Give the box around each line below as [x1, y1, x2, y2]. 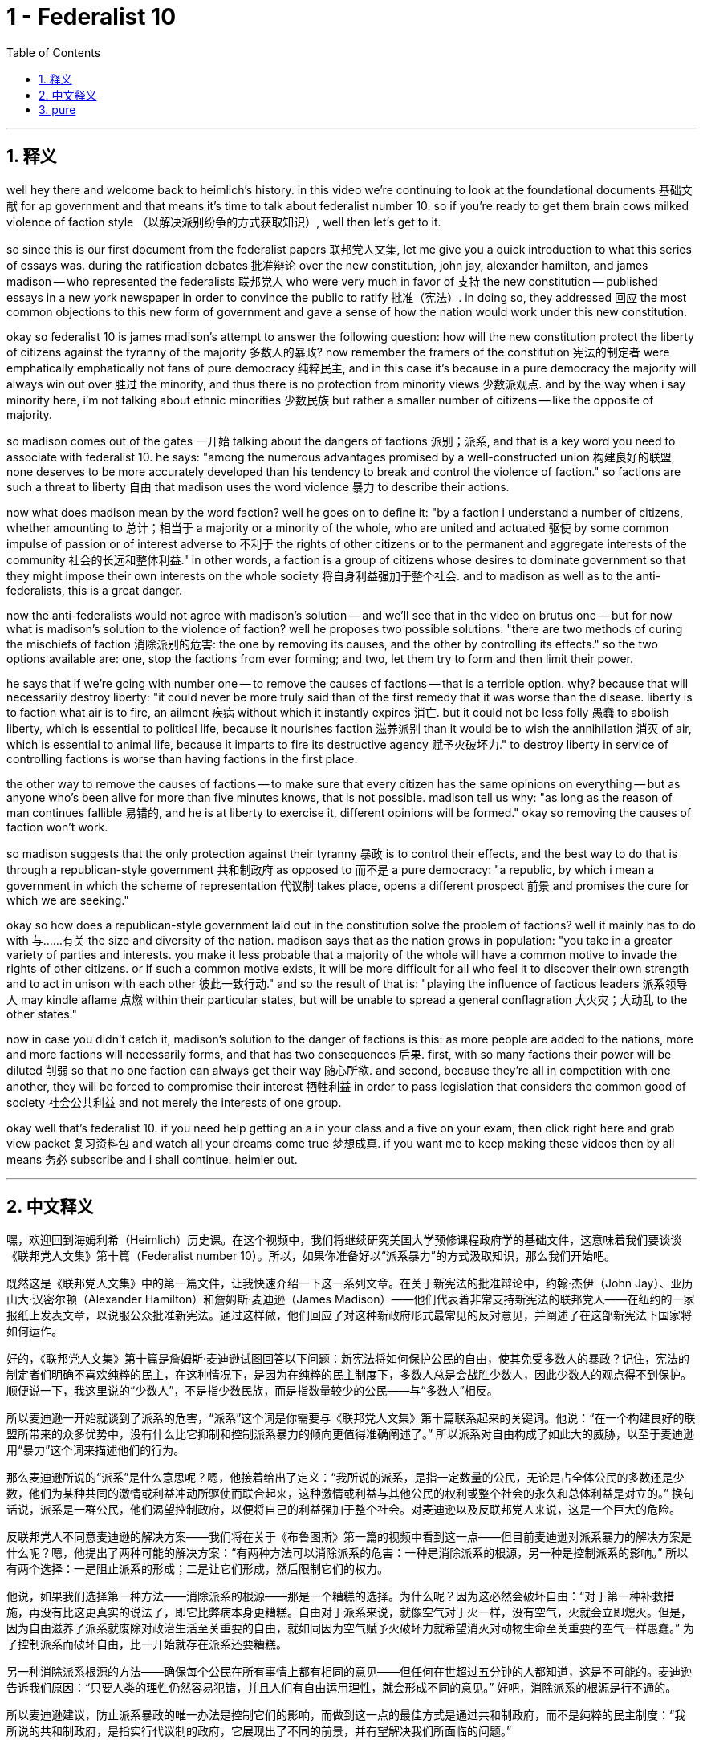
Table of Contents [6, 45, 101, 59]
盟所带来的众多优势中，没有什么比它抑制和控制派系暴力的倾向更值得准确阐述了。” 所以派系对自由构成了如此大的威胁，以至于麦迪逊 [6, 1427, 695, 1441]
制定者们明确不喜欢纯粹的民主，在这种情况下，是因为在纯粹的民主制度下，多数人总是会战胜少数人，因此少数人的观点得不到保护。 [6, 1368, 692, 1382]
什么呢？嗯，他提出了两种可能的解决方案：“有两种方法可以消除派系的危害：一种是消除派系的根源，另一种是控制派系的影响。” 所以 [6, 1546, 689, 1560]
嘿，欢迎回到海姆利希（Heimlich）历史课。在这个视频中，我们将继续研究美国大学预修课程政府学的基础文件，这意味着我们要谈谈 [6, 1233, 682, 1247]
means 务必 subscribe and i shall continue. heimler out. [6, 1152, 298, 1166]
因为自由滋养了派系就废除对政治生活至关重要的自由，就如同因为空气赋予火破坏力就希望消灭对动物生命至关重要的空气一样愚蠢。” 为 [6, 1621, 695, 1636]
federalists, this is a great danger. [6, 583, 183, 597]
